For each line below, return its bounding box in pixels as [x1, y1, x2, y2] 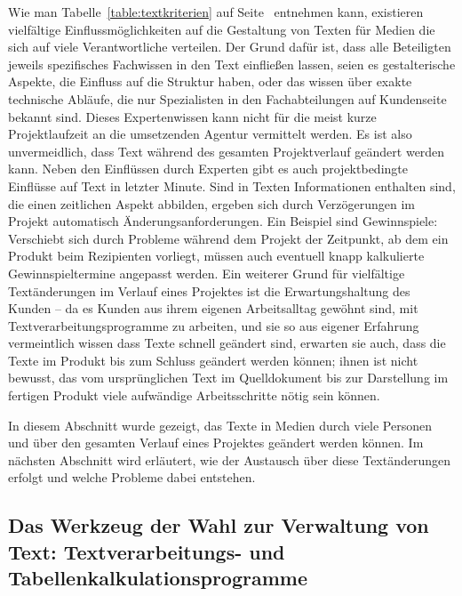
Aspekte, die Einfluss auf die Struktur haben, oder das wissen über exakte [8, 72, 412, 91]
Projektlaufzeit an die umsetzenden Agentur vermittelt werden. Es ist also [8, 125, 412, 143]
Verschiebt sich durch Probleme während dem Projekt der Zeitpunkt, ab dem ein [8, 229, 449, 247]
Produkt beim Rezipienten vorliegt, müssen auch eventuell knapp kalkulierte [8, 246, 425, 265]
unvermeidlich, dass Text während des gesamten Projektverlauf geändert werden [8, 141, 445, 160]
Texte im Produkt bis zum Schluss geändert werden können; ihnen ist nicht [8, 350, 418, 369]
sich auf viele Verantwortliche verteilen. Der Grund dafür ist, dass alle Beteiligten [8, 37, 451, 56]
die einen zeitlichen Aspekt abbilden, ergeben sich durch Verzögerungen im [8, 194, 416, 213]
